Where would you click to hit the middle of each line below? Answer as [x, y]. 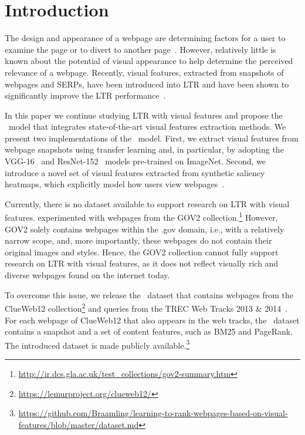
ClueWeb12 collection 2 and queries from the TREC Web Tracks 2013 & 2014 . [146, 307]
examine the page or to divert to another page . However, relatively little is [140, 49]
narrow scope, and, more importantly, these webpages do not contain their [138, 240]
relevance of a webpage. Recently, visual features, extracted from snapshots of [144, 72]
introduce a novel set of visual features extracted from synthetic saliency [135, 172]
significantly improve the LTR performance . [85, 95]
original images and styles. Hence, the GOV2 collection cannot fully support [142, 252]
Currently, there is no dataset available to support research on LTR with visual [147, 203]
